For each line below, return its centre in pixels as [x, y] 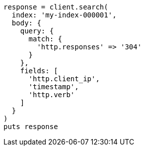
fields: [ [39, 71]
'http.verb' [52, 95]
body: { [26, 23]
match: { [45, 39]
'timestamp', [54, 87]
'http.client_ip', [64, 79]
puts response [31, 127]
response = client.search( [56, 7]
